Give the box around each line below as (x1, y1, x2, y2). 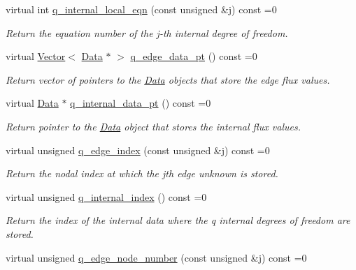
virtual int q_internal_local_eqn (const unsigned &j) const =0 (6, 2, 277, 16)
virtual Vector (6, 49, 66, 63)
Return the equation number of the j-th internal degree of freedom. (6, 25, 288, 40)
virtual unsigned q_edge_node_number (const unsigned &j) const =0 (6, 250, 307, 264)
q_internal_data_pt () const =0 (70, 96, 211, 110)
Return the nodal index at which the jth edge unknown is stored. (6, 166, 278, 181)
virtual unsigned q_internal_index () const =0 (6, 189, 207, 204)
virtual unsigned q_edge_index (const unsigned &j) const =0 (6, 142, 270, 157)
